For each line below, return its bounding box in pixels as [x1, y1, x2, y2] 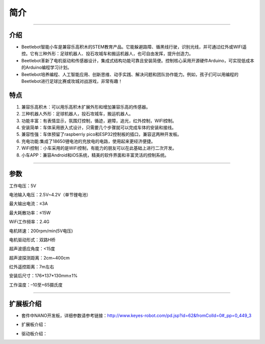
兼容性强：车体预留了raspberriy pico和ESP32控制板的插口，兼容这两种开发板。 [21, 132, 182, 137]
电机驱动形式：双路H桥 [9, 237, 56, 242]
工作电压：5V [9, 183, 36, 188]
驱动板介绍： [21, 330, 48, 336]
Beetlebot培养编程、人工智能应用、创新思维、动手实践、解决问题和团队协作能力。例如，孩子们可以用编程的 [21, 71, 239, 77]
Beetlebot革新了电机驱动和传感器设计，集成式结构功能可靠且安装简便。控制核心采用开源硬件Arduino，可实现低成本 [21, 57, 255, 63]
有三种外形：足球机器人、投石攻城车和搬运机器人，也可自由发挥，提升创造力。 [34, 51, 193, 56]
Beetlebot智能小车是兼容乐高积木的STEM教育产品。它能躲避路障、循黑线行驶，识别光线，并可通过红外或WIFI [21, 44, 242, 50]
